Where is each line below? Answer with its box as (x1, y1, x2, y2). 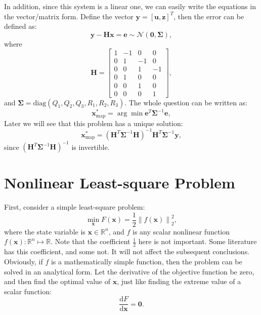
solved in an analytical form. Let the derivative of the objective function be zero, (4, 266, 254, 277)
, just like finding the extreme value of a (117, 276, 241, 287)
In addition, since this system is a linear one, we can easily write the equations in (4, 1, 256, 11)
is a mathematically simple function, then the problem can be (51, 256, 242, 266)
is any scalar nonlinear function (133, 226, 230, 237)
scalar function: (4, 286, 52, 296)
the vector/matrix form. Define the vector (4, 11, 134, 21)
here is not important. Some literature (138, 236, 257, 247)
